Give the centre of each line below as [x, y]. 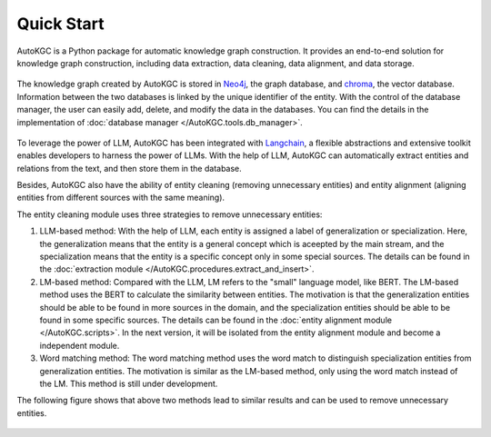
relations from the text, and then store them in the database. [130, 168]
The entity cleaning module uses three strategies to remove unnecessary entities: [170, 214]
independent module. [80, 345]
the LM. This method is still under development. [129, 383]
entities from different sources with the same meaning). [121, 198]
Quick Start [60, 24]
